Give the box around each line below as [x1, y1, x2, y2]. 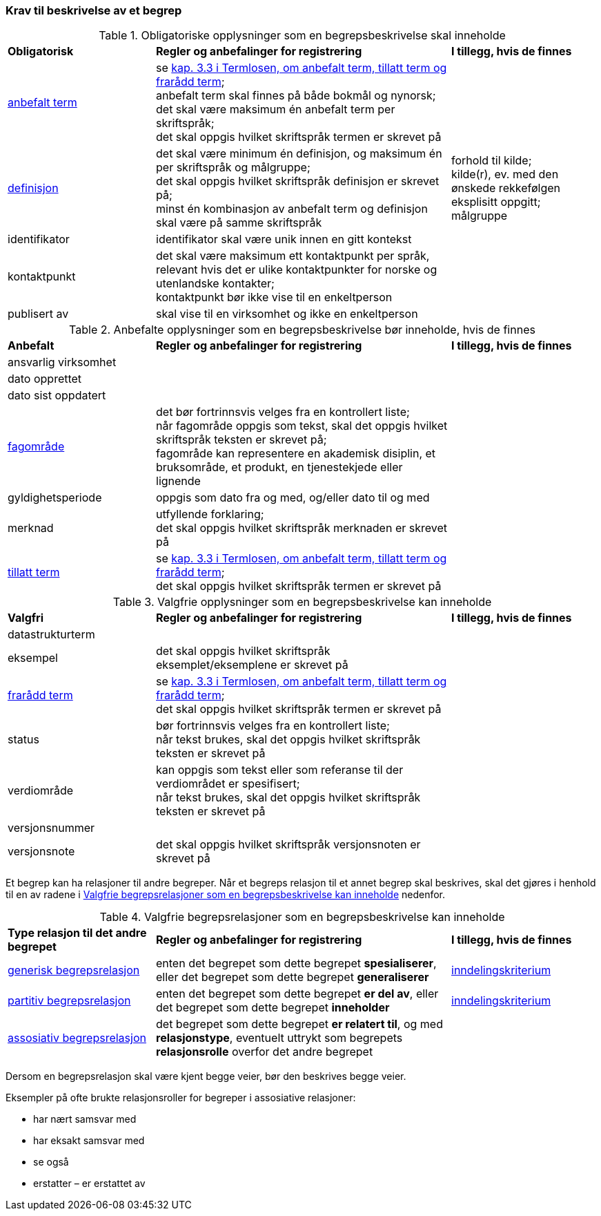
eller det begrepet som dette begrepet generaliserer [156, 970, 429, 985]
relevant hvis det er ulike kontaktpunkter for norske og [156, 263, 437, 277]
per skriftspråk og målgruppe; [156, 160, 311, 175]
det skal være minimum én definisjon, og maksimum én [156, 146, 442, 161]
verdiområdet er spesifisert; [156, 777, 300, 791]
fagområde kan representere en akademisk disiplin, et [156, 446, 436, 461]
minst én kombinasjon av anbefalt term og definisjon [156, 202, 428, 216]
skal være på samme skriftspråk [156, 216, 322, 230]
